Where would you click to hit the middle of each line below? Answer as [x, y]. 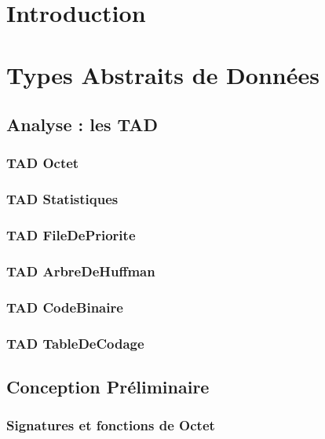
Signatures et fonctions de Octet [111, 425]
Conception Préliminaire [108, 386]
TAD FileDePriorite [71, 235]
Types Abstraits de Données [163, 74]
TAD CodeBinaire [65, 307]
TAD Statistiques [62, 199]
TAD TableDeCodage [75, 343]
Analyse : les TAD [82, 124]
